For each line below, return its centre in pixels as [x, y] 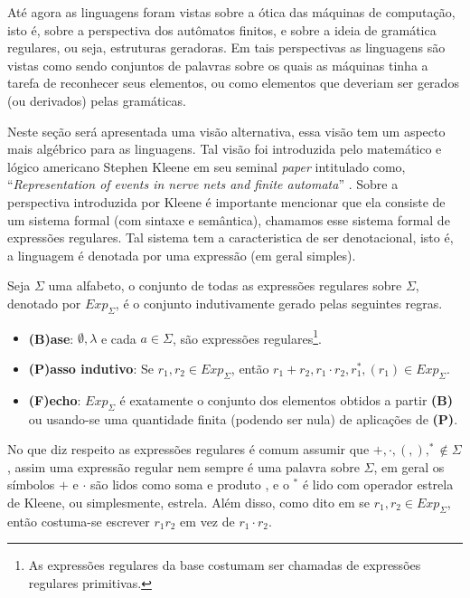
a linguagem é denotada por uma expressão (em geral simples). [182, 255]
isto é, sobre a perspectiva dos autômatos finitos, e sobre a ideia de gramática [222, 29]
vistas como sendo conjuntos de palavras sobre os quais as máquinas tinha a [218, 65]
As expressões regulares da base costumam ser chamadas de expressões [225, 565]
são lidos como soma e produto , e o [189, 484]
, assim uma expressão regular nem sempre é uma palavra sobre [183, 466]
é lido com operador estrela [378, 484]
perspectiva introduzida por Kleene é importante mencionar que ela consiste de [226, 201]
